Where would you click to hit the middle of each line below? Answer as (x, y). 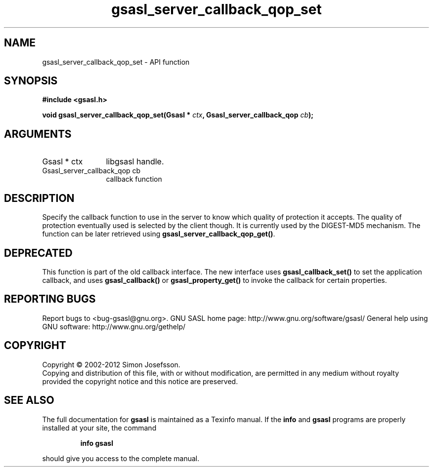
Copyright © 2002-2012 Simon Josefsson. (111, 364)
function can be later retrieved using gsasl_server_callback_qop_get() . (159, 234)
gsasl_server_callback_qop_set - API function (116, 62)
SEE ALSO (29, 400)
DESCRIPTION (39, 198)
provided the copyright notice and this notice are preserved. (140, 381)
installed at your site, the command (99, 428)
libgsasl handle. (135, 162)
